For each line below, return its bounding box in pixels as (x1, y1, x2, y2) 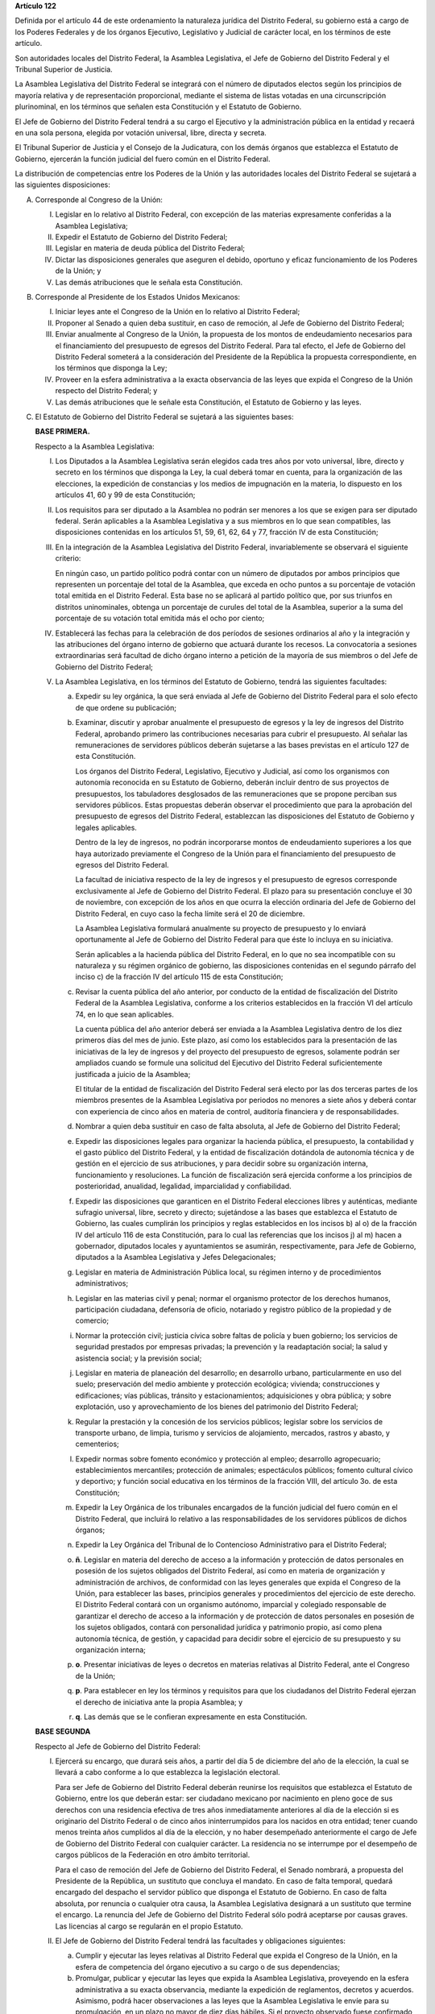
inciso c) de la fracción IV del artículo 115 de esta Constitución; (75, 972, 284, 982)
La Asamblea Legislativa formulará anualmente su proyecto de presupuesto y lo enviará (75, 923, 367, 933)
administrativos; (75, 1278, 129, 1288)
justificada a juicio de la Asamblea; (75, 1069, 191, 1079)
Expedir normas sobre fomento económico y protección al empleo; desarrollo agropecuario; (75, 1454, 381, 1464)
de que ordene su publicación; (75, 702, 177, 712)
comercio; (75, 1316, 109, 1325)
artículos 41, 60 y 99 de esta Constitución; (55, 490, 196, 499)
